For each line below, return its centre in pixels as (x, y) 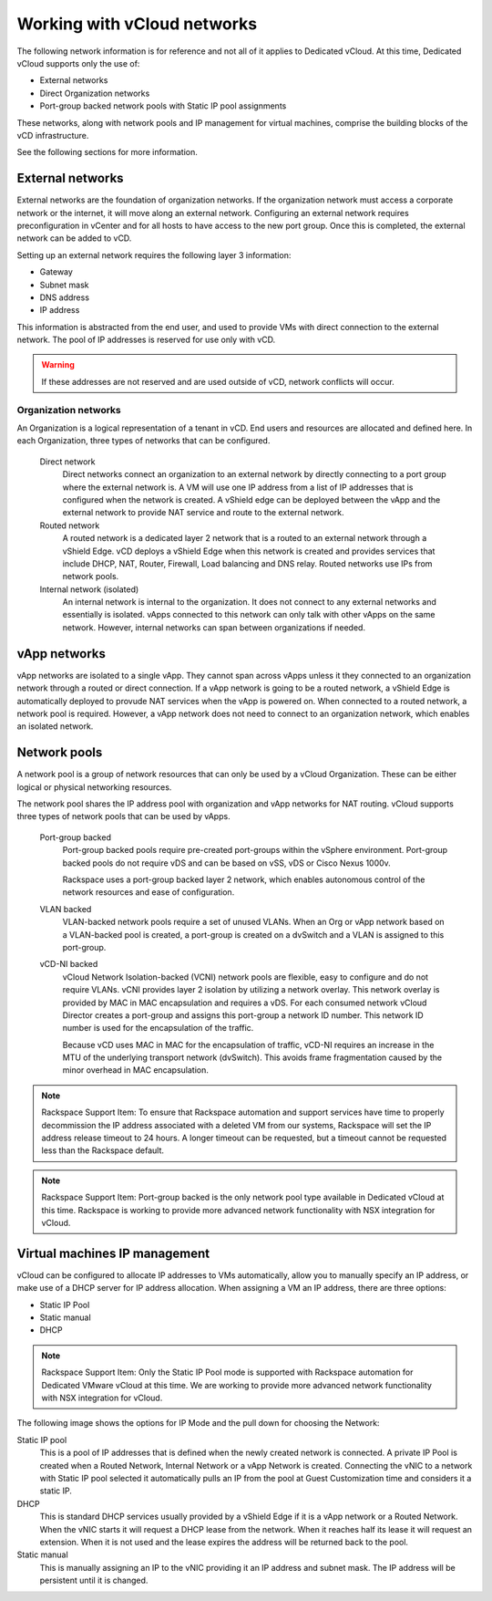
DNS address (65, 297)
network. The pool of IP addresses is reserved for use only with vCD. (146, 340)
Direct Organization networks (95, 93)
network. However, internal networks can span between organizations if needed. (214, 627)
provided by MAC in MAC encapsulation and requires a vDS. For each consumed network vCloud (245, 1003)
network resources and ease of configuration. (149, 892)
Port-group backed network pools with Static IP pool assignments (163, 106)
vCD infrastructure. (53, 135)
